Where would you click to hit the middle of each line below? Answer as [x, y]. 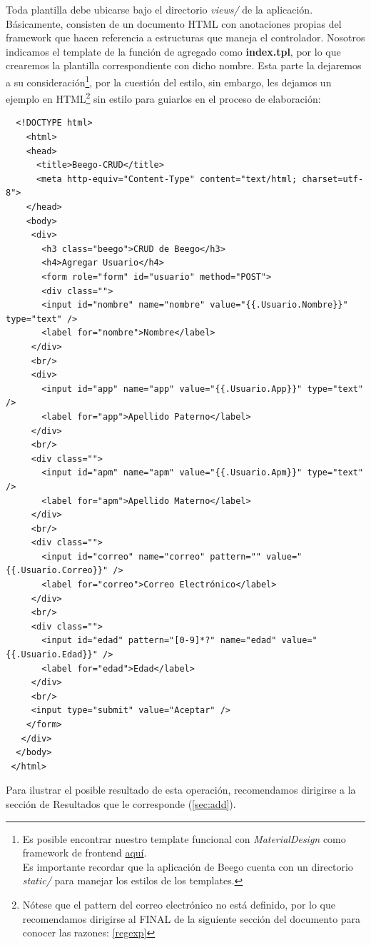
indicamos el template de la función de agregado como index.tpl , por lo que [173, 51]
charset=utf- [333, 179]
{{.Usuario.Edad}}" [52, 655]
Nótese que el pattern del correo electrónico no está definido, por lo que [179, 904]
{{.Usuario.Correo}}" [57, 571]
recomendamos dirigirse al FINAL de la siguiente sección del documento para [192, 918]
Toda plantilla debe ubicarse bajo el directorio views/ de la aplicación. [159, 9]
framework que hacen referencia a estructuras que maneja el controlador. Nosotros [185, 37]
